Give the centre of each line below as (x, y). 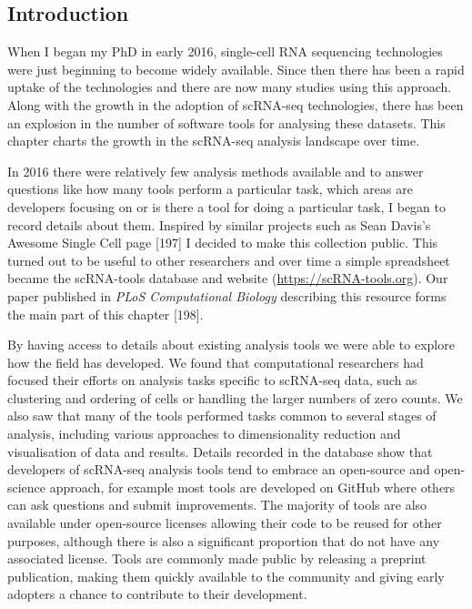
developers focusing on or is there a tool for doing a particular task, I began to (227, 206)
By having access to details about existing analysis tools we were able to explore (231, 345)
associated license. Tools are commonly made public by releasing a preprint (217, 558)
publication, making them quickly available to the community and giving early (226, 576)
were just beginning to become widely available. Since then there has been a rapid (236, 69)
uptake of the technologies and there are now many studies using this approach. (230, 87)
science (27, 487)
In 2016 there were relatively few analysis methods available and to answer (216, 171)
